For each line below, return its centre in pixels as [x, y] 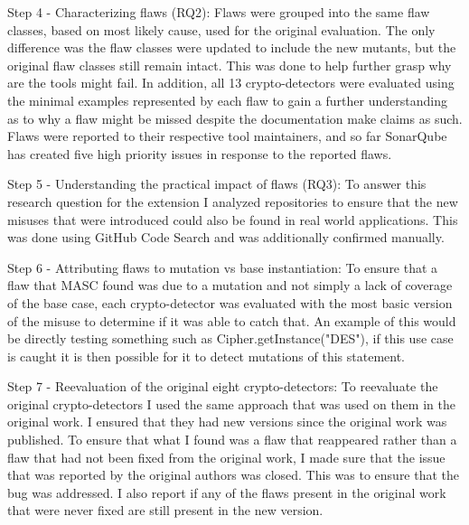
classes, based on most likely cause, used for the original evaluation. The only [221, 29]
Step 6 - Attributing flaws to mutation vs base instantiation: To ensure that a [223, 267]
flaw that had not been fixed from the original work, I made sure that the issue [226, 457]
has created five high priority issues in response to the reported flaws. [200, 153]
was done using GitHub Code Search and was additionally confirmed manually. [226, 237]
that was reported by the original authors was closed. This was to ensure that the [234, 475]
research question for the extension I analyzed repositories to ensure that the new [233, 201]
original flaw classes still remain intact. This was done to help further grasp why [230, 65]
